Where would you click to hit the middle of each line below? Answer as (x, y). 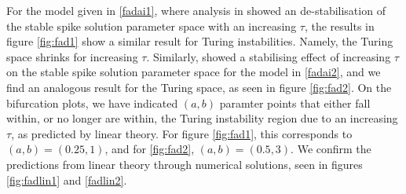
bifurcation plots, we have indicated (92, 102)
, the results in (339, 26)
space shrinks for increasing (72, 56)
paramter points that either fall (295, 102)
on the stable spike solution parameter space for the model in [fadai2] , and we (194, 72)
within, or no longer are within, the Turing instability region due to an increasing (202, 118)
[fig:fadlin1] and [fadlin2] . (67, 179)
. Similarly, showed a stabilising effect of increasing (269, 56)
